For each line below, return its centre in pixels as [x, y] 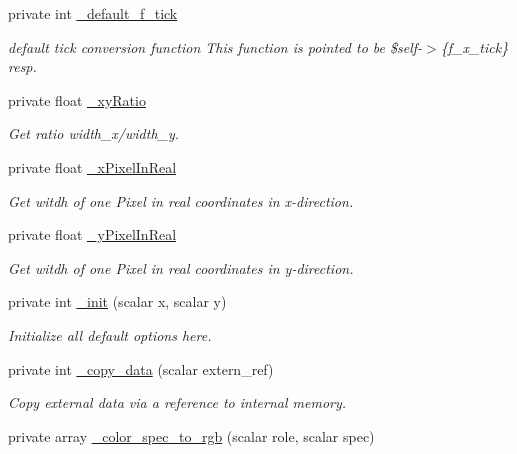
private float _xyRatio [77, 99]
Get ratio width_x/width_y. [94, 133]
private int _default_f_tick [93, 13]
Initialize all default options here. [110, 334]
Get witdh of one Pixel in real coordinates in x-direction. [181, 200]
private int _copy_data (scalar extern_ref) [141, 368]
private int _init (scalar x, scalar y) [117, 301]
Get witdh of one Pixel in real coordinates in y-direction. [181, 267]
